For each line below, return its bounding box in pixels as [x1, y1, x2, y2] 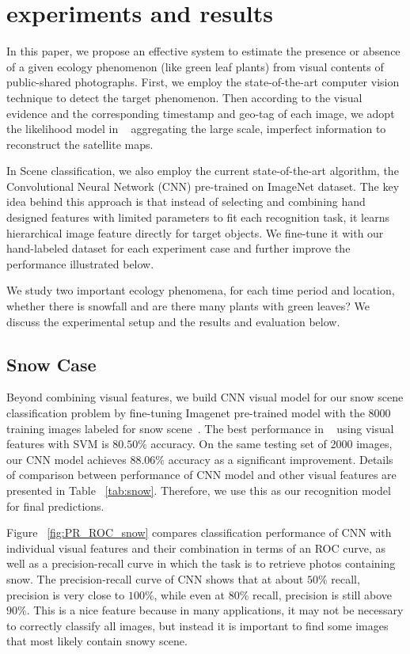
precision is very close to [6, 586, 125, 603]
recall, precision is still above [252, 586, 393, 603]
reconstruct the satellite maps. [6, 135, 154, 152]
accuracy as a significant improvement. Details [168, 451, 393, 467]
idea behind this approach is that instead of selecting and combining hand [6, 193, 366, 210]
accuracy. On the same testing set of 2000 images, [150, 435, 393, 452]
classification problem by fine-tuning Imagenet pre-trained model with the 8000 [6, 405, 391, 421]
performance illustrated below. [6, 255, 154, 272]
